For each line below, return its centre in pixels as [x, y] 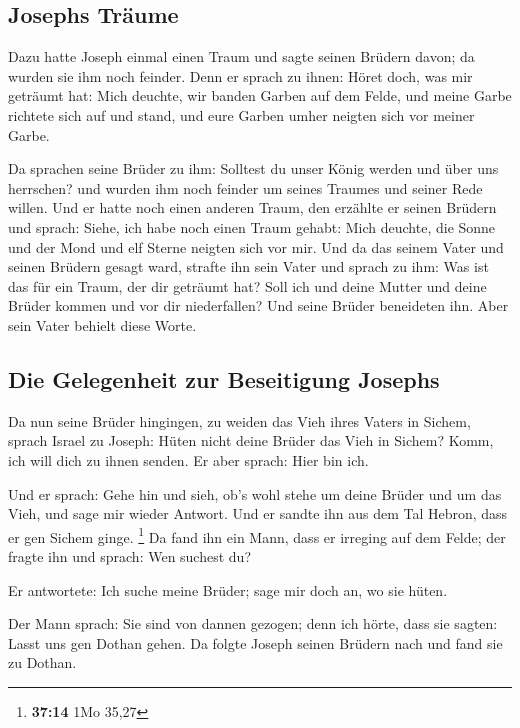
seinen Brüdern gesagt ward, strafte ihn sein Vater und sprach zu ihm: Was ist [248, 266]
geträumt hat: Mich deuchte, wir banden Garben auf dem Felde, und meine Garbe [260, 95]
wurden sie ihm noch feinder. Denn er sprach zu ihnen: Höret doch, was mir [240, 75]
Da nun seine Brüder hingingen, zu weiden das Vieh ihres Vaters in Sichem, [239, 420]
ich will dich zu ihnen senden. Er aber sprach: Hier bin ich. [188, 459]
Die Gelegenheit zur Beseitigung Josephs [224, 378]
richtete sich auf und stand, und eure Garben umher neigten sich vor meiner [241, 114]
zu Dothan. [42, 662]
